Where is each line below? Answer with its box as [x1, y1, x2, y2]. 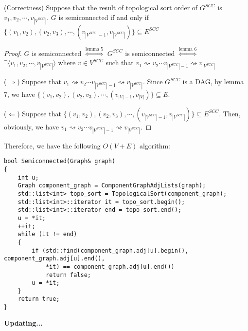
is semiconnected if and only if [58, 12, 149, 22]
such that [106, 57, 134, 68]
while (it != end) [18, 231, 77, 238]
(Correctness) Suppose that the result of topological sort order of [4, 2, 198, 12]
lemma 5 [85, 46, 104, 52]
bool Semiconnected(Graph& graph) [4, 158, 116, 165]
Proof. [4, 48, 22, 58]
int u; [18, 174, 39, 181]
